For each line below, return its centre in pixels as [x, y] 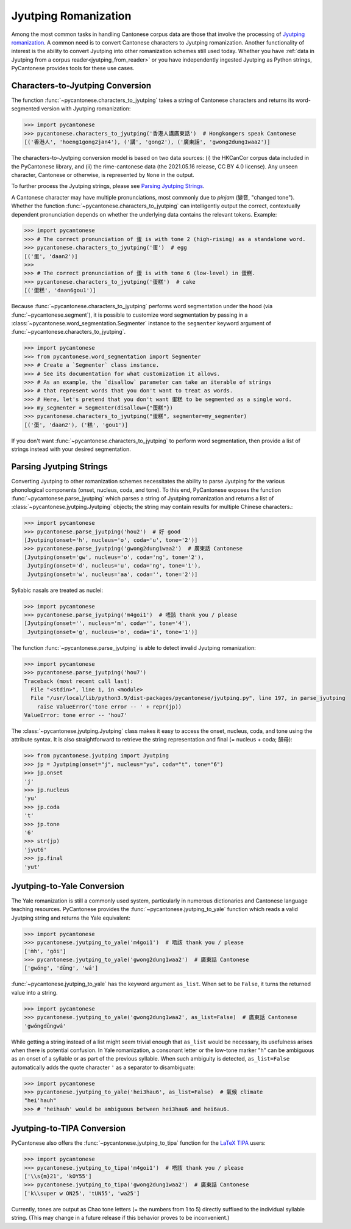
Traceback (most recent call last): [79, 681]
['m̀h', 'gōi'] [45, 951]
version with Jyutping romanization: [86, 109]
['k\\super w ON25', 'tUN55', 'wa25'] [82, 1193]
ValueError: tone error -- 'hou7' [76, 715]
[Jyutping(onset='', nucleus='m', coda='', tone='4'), [108, 623]
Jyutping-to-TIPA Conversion [69, 1129]
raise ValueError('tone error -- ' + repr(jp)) [109, 707]
